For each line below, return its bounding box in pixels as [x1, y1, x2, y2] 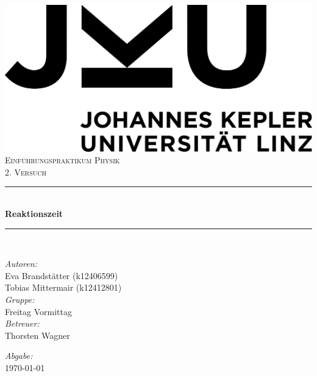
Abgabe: [5, 349, 33, 362]
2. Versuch [5, 165, 47, 178]
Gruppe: [5, 293, 35, 306]
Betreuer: [5, 317, 40, 330]
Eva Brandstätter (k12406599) [5, 269, 118, 282]
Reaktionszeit [5, 207, 63, 220]
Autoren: [5, 257, 37, 270]
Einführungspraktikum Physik [5, 154, 120, 166]
